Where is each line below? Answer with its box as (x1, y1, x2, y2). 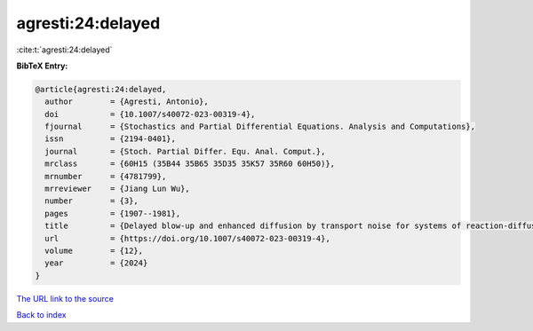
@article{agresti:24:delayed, (35, 84, 167, 94)
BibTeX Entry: (16, 60, 68, 71)
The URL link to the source (16, 293, 115, 303)
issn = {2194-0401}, (44, 134, 177, 144)
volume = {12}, (44, 246, 144, 256)
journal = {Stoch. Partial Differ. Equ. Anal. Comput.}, (44, 146, 326, 156)
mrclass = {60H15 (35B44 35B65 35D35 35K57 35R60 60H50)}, (44, 159, 336, 169)
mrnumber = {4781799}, (44, 171, 167, 181)
